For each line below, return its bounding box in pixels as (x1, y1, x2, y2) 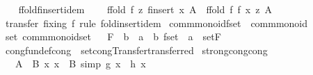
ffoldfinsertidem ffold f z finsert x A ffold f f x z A (18, 2, 272, 16)
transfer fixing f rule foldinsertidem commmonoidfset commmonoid (5, 15, 308, 30)
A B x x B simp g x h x (15, 56, 146, 71)
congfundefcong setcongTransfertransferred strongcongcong (5, 42, 268, 57)
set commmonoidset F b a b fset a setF (5, 29, 221, 44)
